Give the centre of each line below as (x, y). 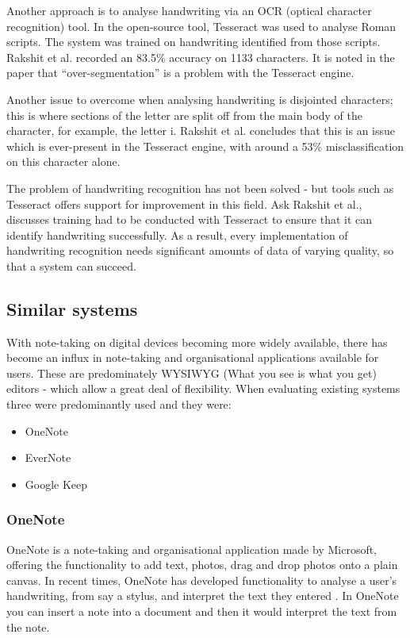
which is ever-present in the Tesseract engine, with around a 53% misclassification (205, 146)
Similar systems (72, 308)
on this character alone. (63, 161)
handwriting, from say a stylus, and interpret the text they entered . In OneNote (203, 596)
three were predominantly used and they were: (119, 404)
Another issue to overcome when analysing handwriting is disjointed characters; (200, 99)
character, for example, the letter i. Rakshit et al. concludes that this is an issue (201, 131)
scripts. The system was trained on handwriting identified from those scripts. (194, 42)
